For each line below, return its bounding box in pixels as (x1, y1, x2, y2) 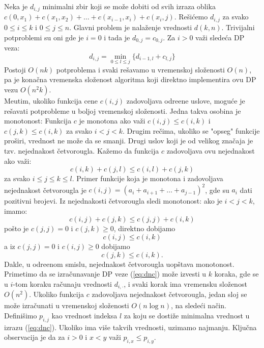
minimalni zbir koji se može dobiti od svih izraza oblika (42, 1, 216, 11)
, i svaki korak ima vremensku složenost (124, 278, 247, 289)
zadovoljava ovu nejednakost (166, 145, 255, 156)
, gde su (205, 184, 229, 195)
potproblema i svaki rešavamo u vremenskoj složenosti (56, 64, 225, 74)
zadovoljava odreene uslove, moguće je (126, 95, 245, 106)
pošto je (4, 223, 29, 234)
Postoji (4, 64, 26, 74)
